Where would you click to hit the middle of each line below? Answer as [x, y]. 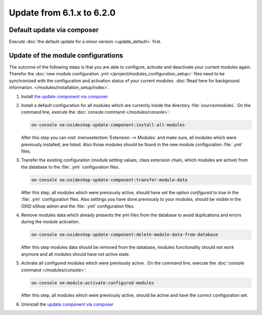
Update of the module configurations [66, 55]
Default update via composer [54, 30]
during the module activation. [50, 222]
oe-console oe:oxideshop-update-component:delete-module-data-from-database [125, 235]
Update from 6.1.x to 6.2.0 [62, 13]
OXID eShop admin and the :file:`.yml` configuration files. [78, 206]
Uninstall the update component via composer [67, 304]
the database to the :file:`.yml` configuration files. [70, 167]
